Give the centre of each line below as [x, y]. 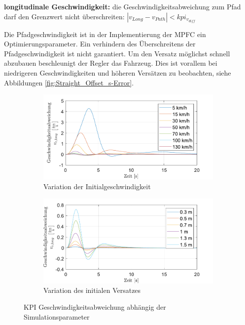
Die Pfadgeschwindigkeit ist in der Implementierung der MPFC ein [105, 34]
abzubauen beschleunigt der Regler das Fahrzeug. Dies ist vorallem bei [111, 63]
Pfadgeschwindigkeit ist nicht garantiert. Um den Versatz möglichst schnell [117, 53]
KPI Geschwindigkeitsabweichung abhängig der [95, 306]
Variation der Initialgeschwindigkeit [97, 186]
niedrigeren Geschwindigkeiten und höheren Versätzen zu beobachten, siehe [118, 72]
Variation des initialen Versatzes [92, 290]
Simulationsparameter [57, 316]
